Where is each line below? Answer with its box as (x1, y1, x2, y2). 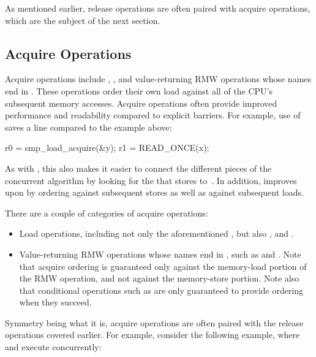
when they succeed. (19, 296, 92, 309)
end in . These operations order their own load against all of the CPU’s (5, 84, 273, 97)
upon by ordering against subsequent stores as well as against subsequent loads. (5, 186, 304, 199)
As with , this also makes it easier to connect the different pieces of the (5, 161, 272, 174)
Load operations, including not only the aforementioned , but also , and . (19, 227, 294, 240)
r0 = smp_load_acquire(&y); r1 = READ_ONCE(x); (5, 141, 209, 154)
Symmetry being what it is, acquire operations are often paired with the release (5, 316, 304, 329)
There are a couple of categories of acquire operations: (5, 206, 208, 219)
